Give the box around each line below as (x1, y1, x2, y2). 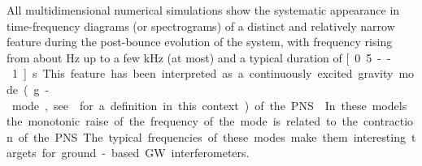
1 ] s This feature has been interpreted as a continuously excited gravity (11, 65, 394, 82)
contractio (363, 113, 414, 130)
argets (7, 144, 37, 161)
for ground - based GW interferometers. (41, 144, 250, 161)
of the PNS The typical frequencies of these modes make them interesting (18, 128, 406, 145)
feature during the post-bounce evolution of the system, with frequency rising (7, 33, 393, 50)
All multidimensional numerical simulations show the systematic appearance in (7, 2, 400, 18)
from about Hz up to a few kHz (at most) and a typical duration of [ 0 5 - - (7, 49, 391, 66)
